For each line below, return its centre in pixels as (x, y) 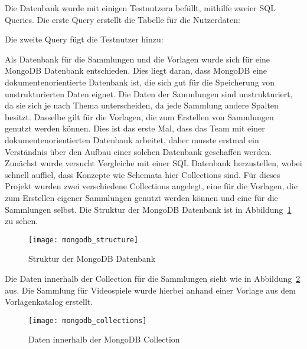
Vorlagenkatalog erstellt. (49, 302)
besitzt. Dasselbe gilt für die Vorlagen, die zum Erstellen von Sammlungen (139, 116)
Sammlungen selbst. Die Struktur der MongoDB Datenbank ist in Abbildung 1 (148, 209)
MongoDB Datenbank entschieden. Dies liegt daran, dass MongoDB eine (136, 70)
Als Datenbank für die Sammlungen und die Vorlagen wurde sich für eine (137, 59)
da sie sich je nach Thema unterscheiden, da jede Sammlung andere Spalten (142, 105)
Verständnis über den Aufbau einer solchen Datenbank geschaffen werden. (138, 151)
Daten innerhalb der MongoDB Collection (104, 339)
